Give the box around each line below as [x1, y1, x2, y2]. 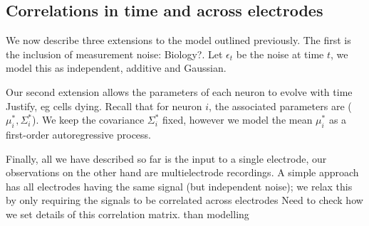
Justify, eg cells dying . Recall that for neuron [6, 98, 202, 113]
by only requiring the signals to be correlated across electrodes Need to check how [6, 193, 363, 208]
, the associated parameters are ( [209, 98, 352, 113]
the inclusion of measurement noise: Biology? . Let [6, 46, 223, 61]
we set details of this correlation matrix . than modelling [6, 206, 249, 221]
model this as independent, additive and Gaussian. [6, 60, 227, 75]
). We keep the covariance [31, 112, 145, 127]
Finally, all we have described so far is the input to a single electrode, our [6, 151, 327, 166]
